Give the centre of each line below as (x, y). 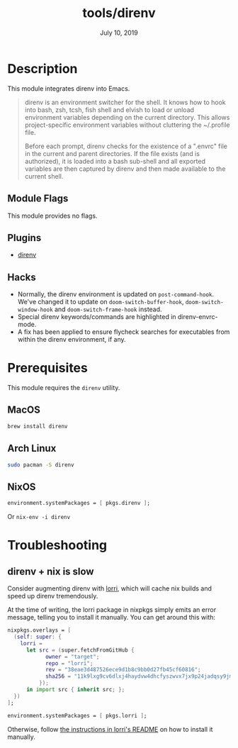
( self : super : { (38, 637)
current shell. (44, 176)
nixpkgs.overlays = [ (39, 630)
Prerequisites (48, 368)
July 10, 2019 (119, 33)
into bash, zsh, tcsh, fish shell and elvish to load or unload (109, 110)
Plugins (24, 238)
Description (42, 68)
